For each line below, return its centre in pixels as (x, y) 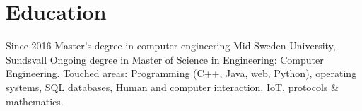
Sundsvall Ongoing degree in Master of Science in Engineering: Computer (165, 59)
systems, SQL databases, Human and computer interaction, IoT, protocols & (172, 87)
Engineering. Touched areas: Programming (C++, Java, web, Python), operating (181, 73)
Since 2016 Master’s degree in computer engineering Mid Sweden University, (171, 46)
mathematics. (35, 101)
